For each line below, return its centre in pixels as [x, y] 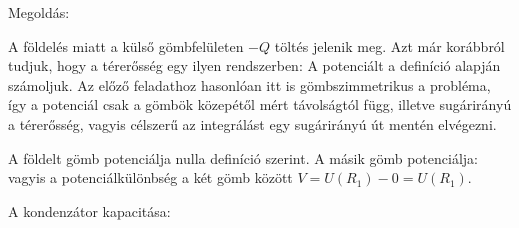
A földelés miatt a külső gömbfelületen [126, 45]
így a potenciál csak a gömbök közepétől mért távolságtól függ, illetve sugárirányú [260, 104]
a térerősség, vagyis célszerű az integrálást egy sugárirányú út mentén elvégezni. [252, 123]
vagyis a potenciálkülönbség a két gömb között [150, 177]
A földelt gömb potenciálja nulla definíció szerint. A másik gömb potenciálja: [243, 157]
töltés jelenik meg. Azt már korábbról [389, 45]
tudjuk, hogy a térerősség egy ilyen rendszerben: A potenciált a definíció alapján [254, 65]
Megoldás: [39, 12]
